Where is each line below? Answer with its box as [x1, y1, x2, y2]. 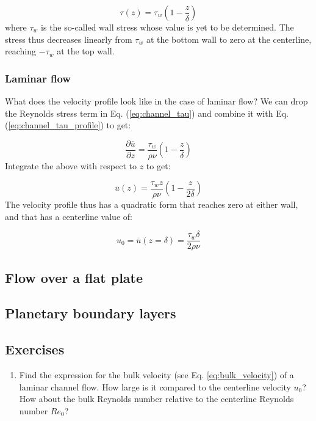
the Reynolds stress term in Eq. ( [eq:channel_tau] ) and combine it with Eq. [5, 106, 289, 119]
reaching [5, 45, 36, 57]
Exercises [5, 340, 65, 359]
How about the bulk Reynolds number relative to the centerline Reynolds [19, 392, 294, 405]
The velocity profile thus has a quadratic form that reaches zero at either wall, [5, 198, 298, 211]
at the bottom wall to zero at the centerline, [146, 32, 312, 45]
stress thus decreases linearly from [5, 32, 132, 45]
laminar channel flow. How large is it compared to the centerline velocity [19, 380, 291, 393]
